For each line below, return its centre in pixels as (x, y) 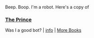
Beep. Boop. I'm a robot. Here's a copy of (47, 7)
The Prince (18, 19)
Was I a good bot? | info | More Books (43, 30)
